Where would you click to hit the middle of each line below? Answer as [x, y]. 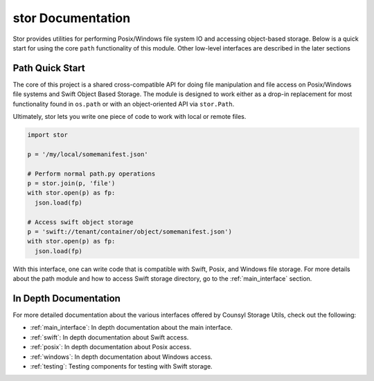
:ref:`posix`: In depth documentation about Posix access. [111, 347]
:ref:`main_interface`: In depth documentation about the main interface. [132, 328]
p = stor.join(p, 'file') [71, 183]
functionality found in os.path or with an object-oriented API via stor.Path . [124, 104]
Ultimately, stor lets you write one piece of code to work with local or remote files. [130, 117]
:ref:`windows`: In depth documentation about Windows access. [121, 357]
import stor [48, 135]
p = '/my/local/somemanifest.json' [88, 154]
